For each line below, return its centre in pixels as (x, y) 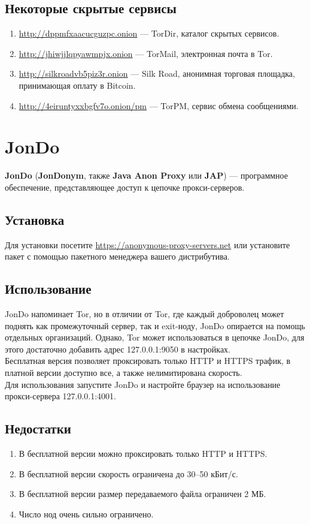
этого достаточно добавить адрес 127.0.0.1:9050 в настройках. (118, 349)
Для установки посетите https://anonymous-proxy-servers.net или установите (148, 244)
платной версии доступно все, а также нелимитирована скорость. (124, 373)
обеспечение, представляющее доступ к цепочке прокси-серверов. (125, 187)
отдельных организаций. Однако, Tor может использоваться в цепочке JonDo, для (155, 337)
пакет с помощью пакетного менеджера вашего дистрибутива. (117, 256)
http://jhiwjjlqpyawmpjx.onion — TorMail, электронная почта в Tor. (146, 53)
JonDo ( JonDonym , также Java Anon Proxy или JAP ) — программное (147, 175)
